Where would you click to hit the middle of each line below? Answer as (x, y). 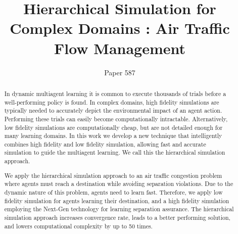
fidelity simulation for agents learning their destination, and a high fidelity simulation (117, 200)
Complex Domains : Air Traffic (120, 28)
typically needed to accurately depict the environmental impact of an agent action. (113, 110)
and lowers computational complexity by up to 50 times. (78, 226)
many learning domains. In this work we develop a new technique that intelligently (113, 136)
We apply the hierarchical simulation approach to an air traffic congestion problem (113, 175)
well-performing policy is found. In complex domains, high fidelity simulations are (112, 102)
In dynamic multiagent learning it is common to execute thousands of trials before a (115, 93)
